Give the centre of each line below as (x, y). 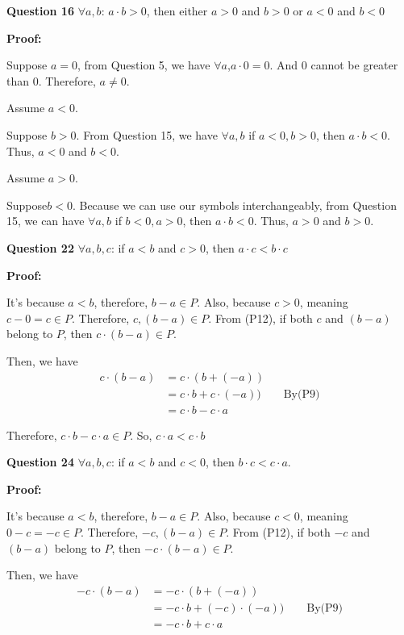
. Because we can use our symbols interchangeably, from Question (234, 205)
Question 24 (40, 462)
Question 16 (40, 10)
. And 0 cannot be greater (334, 65)
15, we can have (46, 221)
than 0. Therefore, (51, 80)
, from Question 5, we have (144, 65)
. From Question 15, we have (147, 134)
